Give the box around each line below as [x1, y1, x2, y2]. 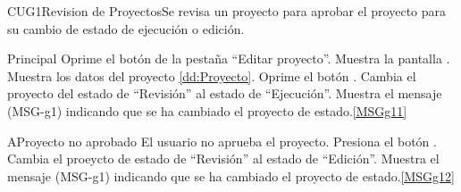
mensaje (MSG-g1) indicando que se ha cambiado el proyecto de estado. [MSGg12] [7, 166, 455, 185]
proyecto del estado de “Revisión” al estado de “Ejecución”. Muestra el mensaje [7, 84, 442, 103]
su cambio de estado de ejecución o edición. [7, 19, 245, 38]
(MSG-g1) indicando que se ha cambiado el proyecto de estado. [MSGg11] [7, 101, 407, 120]
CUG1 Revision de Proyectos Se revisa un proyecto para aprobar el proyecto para [7, 2, 447, 20]
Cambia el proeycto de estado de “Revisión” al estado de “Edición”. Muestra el [7, 149, 440, 168]
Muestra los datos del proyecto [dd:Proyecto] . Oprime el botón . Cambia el [7, 66, 416, 85]
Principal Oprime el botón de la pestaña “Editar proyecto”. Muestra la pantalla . [7, 49, 450, 68]
